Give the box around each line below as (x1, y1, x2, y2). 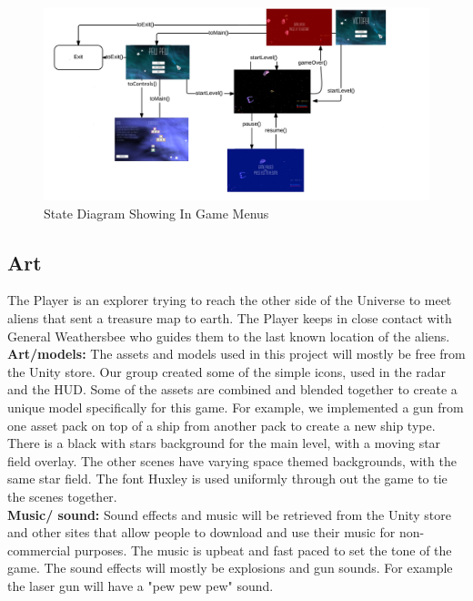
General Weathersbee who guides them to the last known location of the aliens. (7, 326, 450, 345)
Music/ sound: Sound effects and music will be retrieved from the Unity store (7, 504, 451, 524)
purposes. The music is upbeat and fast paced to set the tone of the (74, 540, 452, 559)
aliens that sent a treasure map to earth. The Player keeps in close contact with (7, 308, 452, 327)
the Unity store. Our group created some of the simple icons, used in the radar (7, 362, 447, 381)
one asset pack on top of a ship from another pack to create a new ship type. (7, 415, 436, 434)
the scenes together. (7, 486, 117, 505)
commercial (7, 540, 71, 559)
